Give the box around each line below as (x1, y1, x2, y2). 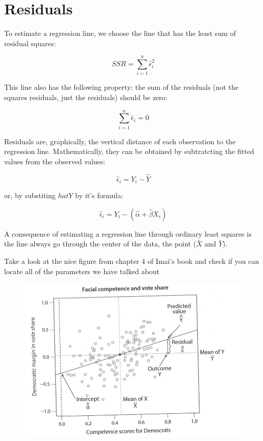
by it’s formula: (75, 190, 124, 201)
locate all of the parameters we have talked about (4, 265, 160, 276)
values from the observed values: (4, 156, 106, 166)
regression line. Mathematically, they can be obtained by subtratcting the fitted (4, 146, 254, 157)
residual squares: (4, 37, 56, 48)
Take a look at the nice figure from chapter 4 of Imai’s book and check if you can (4, 255, 259, 266)
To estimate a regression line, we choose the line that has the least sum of (4, 28, 236, 39)
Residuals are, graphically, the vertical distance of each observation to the (4, 136, 236, 146)
